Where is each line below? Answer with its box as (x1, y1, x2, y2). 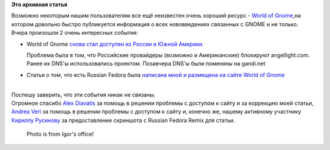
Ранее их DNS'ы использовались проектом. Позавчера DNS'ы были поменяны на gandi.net (26, 60, 266, 67)
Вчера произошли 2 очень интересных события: (11, 29, 139, 37)
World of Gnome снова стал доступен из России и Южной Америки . (26, 40, 204, 48)
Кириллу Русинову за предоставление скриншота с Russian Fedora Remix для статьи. (11, 116, 235, 124)
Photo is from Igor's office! (26, 130, 94, 138)
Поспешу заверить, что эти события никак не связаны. (11, 91, 156, 98)
